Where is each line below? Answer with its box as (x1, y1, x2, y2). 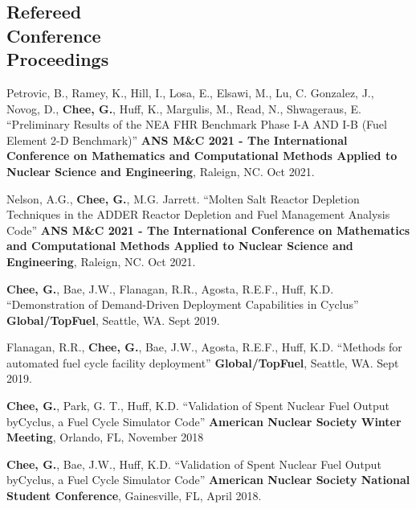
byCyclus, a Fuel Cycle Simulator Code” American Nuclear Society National (6, 471, 410, 488)
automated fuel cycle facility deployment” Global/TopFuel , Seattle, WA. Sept (6, 354, 399, 371)
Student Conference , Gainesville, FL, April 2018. (6, 487, 262, 504)
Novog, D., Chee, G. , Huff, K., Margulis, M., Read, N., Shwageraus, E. (6, 100, 361, 117)
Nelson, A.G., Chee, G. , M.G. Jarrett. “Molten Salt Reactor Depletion (6, 190, 360, 207)
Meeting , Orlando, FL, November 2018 (6, 429, 204, 445)
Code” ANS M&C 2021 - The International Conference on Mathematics (6, 221, 410, 238)
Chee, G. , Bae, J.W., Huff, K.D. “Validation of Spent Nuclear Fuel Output (6, 455, 381, 472)
